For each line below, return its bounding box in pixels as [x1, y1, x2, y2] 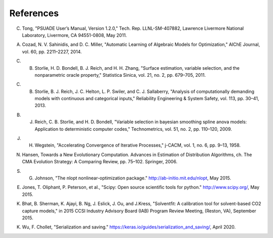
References [9, 8, 59, 19]
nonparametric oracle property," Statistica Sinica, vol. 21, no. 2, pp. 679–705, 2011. [34, 72, 206, 78]
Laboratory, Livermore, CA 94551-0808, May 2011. [22, 32, 127, 38]
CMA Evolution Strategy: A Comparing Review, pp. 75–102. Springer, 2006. [22, 159, 178, 165]
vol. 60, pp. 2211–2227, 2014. [22, 49, 82, 55]
